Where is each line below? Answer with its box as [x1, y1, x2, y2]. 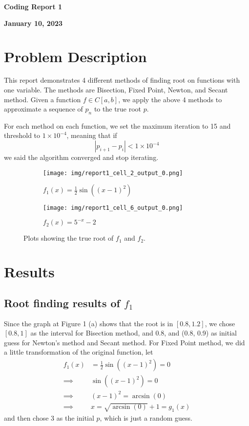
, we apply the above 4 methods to [118, 94, 222, 104]
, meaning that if [66, 130, 117, 140]
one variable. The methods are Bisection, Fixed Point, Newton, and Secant [4, 84, 228, 94]
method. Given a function [4, 94, 81, 104]
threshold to [4, 130, 41, 140]
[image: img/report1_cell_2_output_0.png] [43, 169, 183, 177]
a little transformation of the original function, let [4, 347, 153, 357]
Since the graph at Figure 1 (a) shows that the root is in [4, 318, 173, 328]
